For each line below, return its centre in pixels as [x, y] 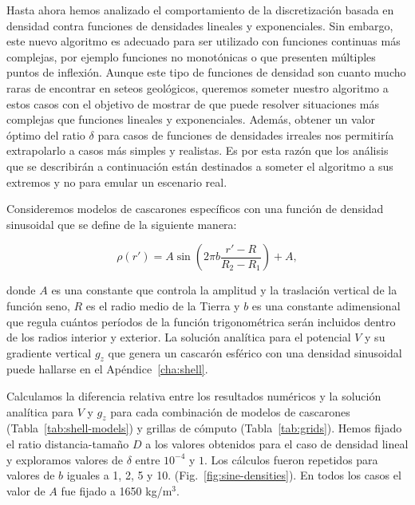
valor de [26, 490]
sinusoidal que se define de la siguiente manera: [122, 224]
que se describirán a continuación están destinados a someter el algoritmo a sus [200, 166]
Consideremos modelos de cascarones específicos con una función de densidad [195, 209]
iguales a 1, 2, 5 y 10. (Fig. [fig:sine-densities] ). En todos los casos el [234, 475]
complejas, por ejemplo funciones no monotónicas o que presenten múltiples [191, 56]
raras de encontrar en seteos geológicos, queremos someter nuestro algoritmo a [198, 87]
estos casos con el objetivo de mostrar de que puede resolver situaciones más [193, 103]
